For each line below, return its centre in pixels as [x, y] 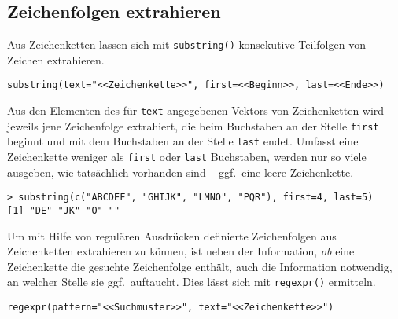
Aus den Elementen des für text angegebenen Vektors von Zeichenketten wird [196, 110]
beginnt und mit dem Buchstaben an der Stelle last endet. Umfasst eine [183, 141]
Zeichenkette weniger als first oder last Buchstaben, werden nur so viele [187, 157]
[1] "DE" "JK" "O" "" [64, 210]
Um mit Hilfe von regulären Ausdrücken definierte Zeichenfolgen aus [172, 235]
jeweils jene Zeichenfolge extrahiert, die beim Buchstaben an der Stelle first [193, 125]
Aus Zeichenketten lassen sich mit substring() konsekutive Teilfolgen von [186, 44]
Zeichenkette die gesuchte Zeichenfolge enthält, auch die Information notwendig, [200, 266]
